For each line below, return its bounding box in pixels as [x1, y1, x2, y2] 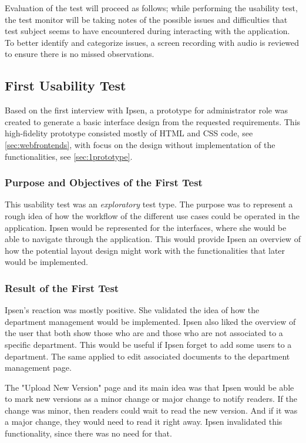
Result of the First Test [5, 280, 119, 295]
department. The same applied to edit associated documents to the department [5, 350, 290, 362]
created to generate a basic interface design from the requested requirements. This [5, 115, 301, 127]
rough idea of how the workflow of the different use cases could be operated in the [5, 209, 300, 221]
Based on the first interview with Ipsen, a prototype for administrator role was [5, 104, 288, 116]
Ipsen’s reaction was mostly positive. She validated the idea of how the [5, 304, 260, 316]
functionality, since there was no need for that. [5, 427, 172, 439]
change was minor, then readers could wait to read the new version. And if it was [5, 404, 298, 416]
